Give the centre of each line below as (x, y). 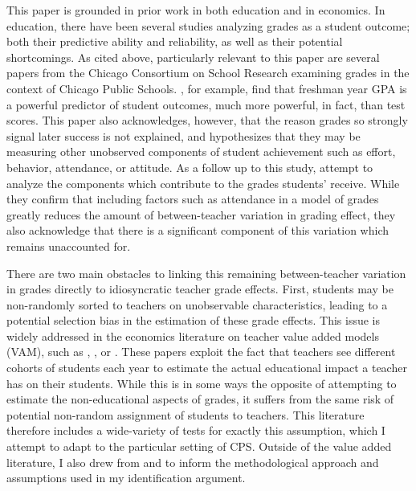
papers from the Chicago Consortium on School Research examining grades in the (208, 73)
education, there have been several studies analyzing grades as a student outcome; (208, 25)
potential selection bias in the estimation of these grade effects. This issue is (193, 320)
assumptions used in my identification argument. (126, 478)
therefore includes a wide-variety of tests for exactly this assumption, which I (196, 430)
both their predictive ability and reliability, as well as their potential (175, 41)
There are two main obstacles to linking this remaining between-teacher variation (206, 273)
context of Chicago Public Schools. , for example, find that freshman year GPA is (207, 88)
